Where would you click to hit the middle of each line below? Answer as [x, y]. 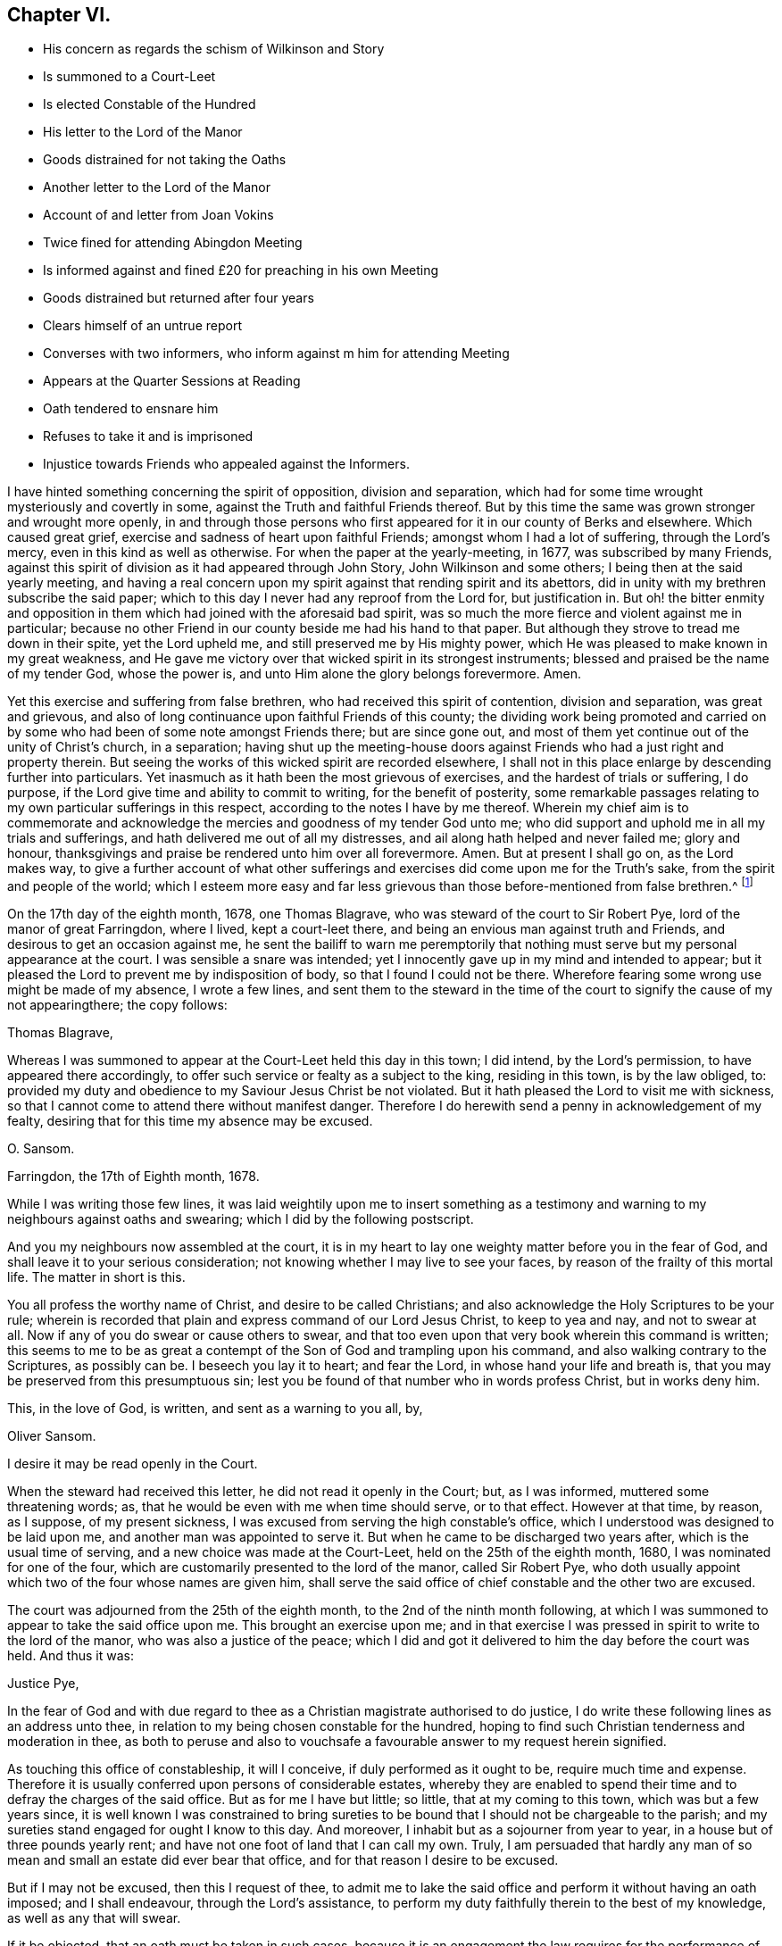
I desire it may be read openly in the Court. [133, 1464]
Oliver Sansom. [52, 1436]
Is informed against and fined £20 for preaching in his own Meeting [241, 270]
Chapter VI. [59, 15]
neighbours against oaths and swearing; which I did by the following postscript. [241, 1219]
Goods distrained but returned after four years [179, 298]
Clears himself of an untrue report [142, 326]
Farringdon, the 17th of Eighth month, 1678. [133, 1177]
